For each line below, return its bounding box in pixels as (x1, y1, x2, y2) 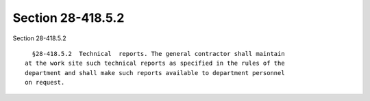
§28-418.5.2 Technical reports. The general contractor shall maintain (32, 50, 285, 57)
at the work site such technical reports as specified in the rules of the (25, 59, 285, 68)
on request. (25, 78, 65, 87)
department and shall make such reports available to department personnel (25, 69, 285, 76)
